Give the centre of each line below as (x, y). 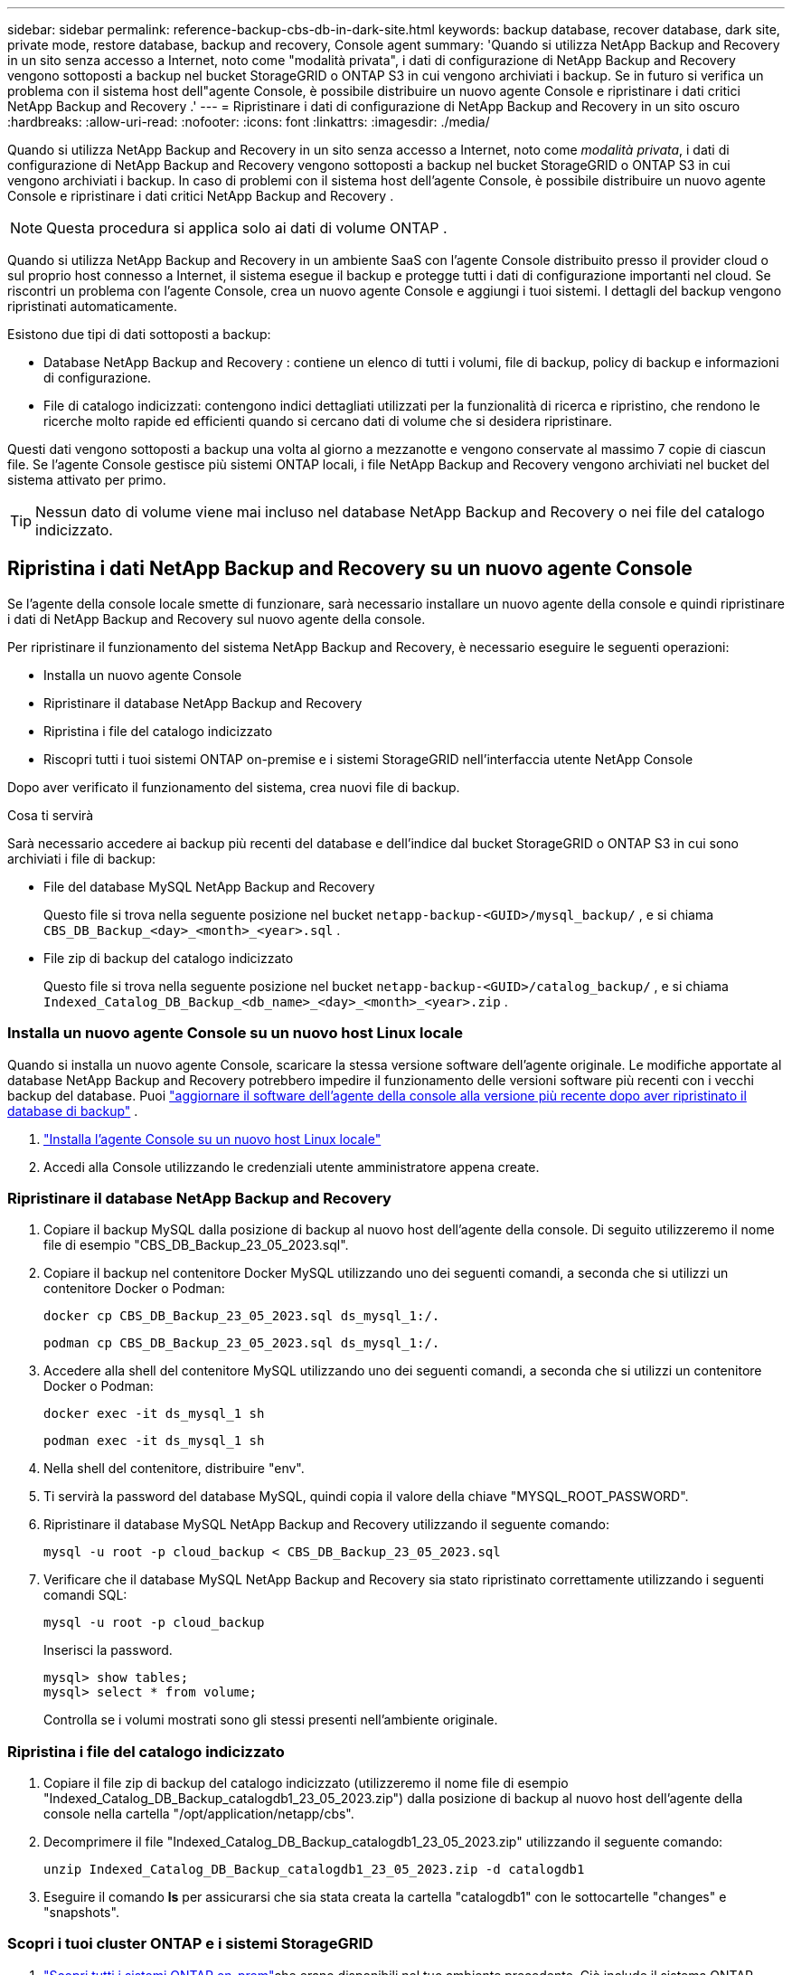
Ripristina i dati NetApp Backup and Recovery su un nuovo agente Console (350, 569)
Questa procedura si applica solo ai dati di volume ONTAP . (247, 228)
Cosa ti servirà (51, 815)
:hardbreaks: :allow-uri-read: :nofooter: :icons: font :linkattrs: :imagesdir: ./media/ (249, 122)
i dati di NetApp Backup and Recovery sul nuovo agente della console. (217, 619)
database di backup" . (73, 1110)
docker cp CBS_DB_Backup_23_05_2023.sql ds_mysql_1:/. (242, 1316)
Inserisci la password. (108, 1650)
